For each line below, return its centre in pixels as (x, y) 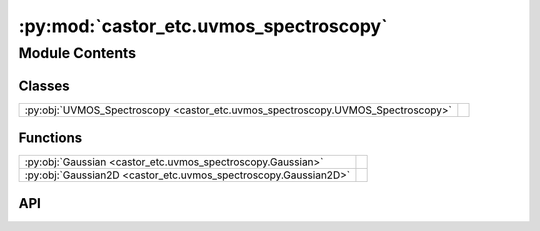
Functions (50, 138)
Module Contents (77, 53)
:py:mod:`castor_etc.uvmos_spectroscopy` (203, 26)
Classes (44, 85)
